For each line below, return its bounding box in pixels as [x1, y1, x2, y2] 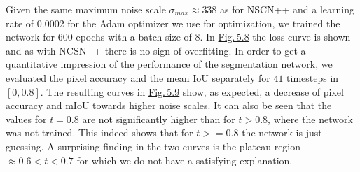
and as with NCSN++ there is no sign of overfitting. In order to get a [6, 43, 306, 57]
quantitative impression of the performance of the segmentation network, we [6, 57, 333, 71]
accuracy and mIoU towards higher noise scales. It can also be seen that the [6, 98, 332, 113]
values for [6, 111, 47, 126]
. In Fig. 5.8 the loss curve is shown [200, 29, 351, 44]
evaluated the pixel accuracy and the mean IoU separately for [6, 70, 270, 85]
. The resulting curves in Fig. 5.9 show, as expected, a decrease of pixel [40, 84, 344, 99]
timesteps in [286, 70, 339, 85]
